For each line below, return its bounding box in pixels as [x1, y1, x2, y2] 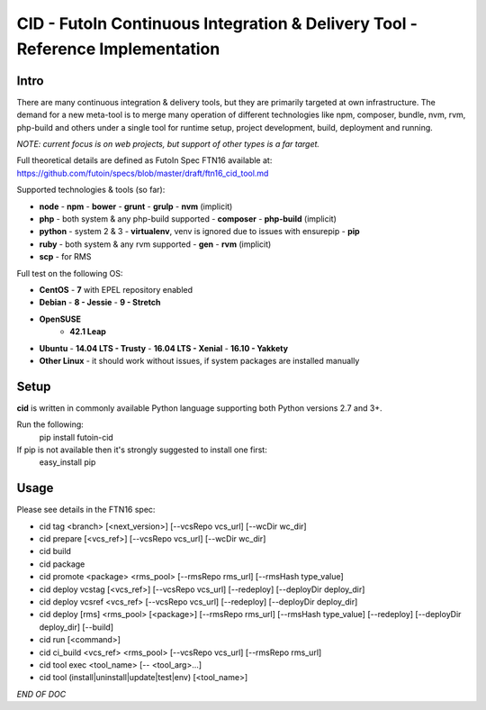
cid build [39, 546, 72, 557]
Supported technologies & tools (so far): [16, 185, 166, 196]
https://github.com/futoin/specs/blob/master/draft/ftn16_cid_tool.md [16, 168, 269, 178]
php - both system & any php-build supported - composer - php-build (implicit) [39, 213, 337, 224]
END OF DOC [16, 688, 67, 699]
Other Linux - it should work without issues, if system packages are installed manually [39, 355, 360, 366]
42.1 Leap [69, 326, 107, 337]
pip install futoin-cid [39, 432, 114, 442]
